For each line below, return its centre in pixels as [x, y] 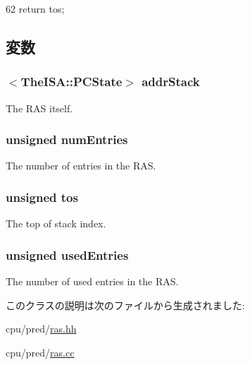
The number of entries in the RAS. [81, 166]
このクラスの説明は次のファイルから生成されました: [125, 305]
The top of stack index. [56, 223]
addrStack [171, 82]
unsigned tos [42, 197]
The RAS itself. [39, 108]
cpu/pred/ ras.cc [40, 352]
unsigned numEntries [67, 139]
